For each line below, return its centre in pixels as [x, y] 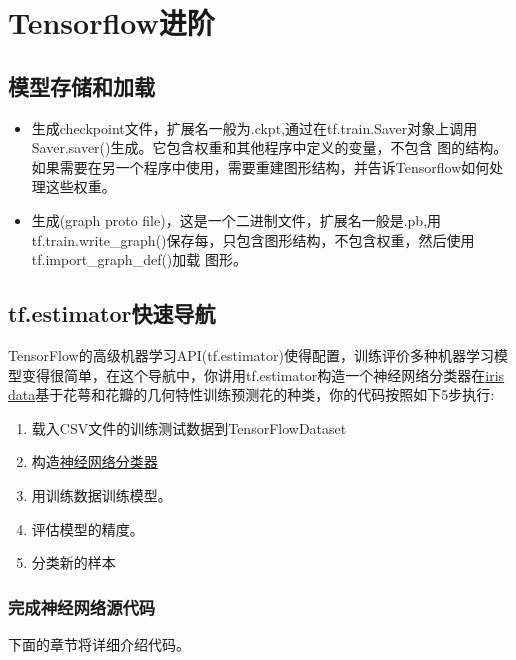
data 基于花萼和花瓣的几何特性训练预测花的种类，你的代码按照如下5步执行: [251, 394]
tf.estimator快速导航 [112, 313]
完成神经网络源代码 [82, 606]
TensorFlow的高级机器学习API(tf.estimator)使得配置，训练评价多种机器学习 [251, 354]
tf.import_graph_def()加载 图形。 [139, 259]
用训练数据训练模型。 [101, 494]
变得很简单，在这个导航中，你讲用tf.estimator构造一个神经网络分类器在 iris [263, 374]
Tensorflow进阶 [111, 22]
